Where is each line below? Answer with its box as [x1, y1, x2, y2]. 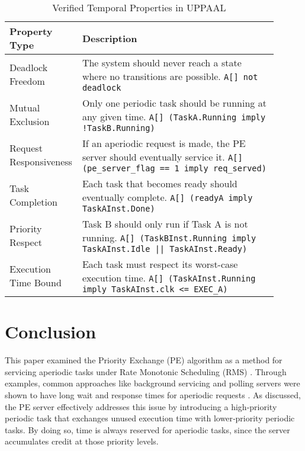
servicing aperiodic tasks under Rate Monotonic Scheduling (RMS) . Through [5, 365, 287, 378]
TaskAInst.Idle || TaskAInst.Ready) [82, 244, 248, 254]
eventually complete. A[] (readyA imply [82, 190, 253, 204]
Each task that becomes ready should [82, 177, 237, 190]
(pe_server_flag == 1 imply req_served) [82, 164, 267, 173]
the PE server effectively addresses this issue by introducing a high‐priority [5, 400, 277, 412]
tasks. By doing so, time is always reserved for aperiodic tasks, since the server [5, 423, 290, 436]
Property [9, 24, 53, 38]
